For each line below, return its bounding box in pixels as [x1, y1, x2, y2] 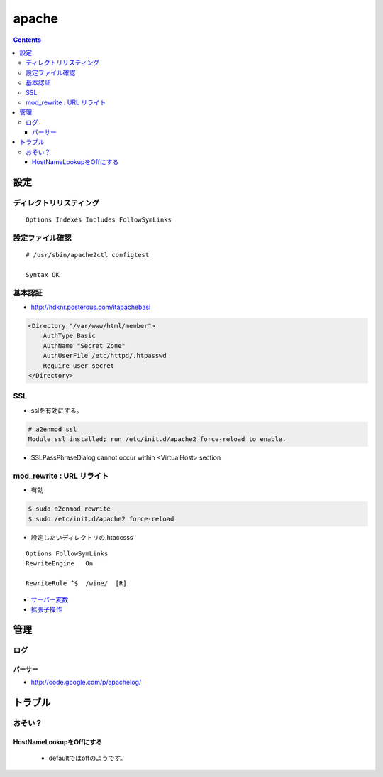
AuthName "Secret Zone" [43, 342, 126, 349]
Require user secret [43, 362, 115, 369]
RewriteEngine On [26, 560, 94, 567]
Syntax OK [26, 271, 60, 278]
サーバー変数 [30, 595, 69, 604]
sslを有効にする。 [30, 406, 83, 415]
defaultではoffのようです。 [48, 754, 127, 762]
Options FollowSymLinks [26, 550, 109, 558]
